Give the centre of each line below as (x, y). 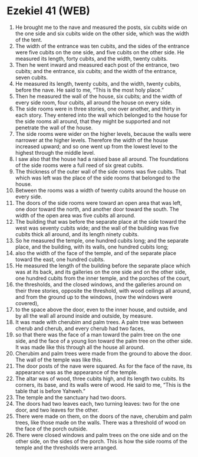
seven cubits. (32, 77)
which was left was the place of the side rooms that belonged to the (98, 178)
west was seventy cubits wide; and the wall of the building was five (97, 228)
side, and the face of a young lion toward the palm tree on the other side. (104, 341)
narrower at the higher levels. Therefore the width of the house (92, 140)
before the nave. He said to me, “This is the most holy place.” (90, 90)
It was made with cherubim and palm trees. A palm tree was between (99, 322)
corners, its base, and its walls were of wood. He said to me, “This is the (103, 384)
